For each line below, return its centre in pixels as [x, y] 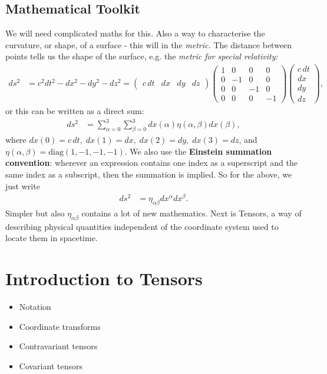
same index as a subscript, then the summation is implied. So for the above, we [149, 174]
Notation [35, 307]
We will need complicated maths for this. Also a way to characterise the [135, 33]
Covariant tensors [51, 365]
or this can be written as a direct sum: [75, 111]
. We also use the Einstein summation [198, 151]
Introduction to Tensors [104, 278]
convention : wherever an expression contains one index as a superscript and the [152, 163]
